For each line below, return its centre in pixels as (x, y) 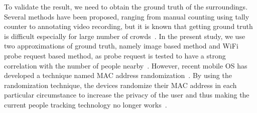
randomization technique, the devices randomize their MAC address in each (120, 85)
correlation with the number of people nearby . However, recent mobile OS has (126, 65)
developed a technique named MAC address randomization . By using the (118, 75)
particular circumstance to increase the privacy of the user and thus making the (127, 95)
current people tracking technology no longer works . (86, 104)
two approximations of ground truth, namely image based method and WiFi (121, 46)
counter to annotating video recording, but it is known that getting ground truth (128, 26)
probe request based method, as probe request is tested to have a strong (115, 55)
